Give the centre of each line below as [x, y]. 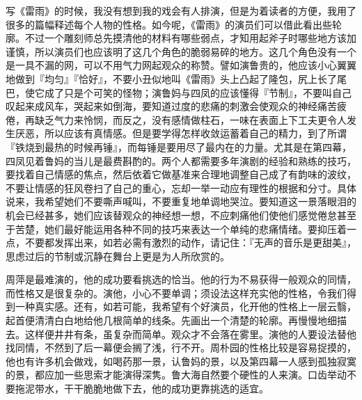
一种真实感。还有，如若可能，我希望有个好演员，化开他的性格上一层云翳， [186, 306]
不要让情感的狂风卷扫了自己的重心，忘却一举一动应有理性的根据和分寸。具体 [181, 187]
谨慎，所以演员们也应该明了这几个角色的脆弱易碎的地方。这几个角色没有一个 [181, 51]
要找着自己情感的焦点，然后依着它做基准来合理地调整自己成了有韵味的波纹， [181, 174]
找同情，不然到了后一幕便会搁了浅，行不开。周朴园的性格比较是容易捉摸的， [181, 347]
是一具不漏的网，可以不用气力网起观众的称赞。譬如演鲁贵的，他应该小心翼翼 [181, 65]
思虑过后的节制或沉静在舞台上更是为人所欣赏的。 [118, 256]
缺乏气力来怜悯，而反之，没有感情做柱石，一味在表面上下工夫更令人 [190, 119]
